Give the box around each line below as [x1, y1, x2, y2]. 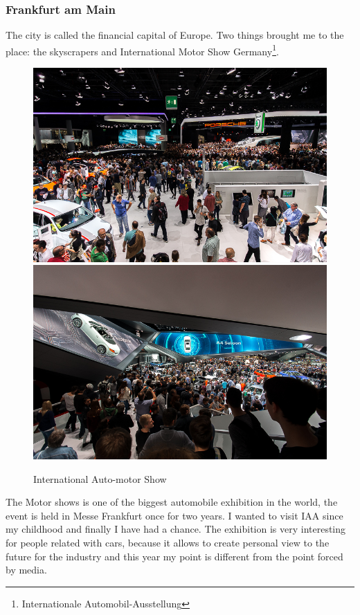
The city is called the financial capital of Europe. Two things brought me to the [6, 28, 344, 42]
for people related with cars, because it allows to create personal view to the [6, 535, 330, 550]
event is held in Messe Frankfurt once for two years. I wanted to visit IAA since [6, 508, 343, 522]
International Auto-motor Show [33, 471, 167, 486]
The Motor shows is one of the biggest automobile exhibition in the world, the [6, 495, 338, 509]
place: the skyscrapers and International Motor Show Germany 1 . [6, 42, 279, 58]
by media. [6, 562, 47, 577]
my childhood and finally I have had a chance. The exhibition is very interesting [6, 522, 346, 536]
